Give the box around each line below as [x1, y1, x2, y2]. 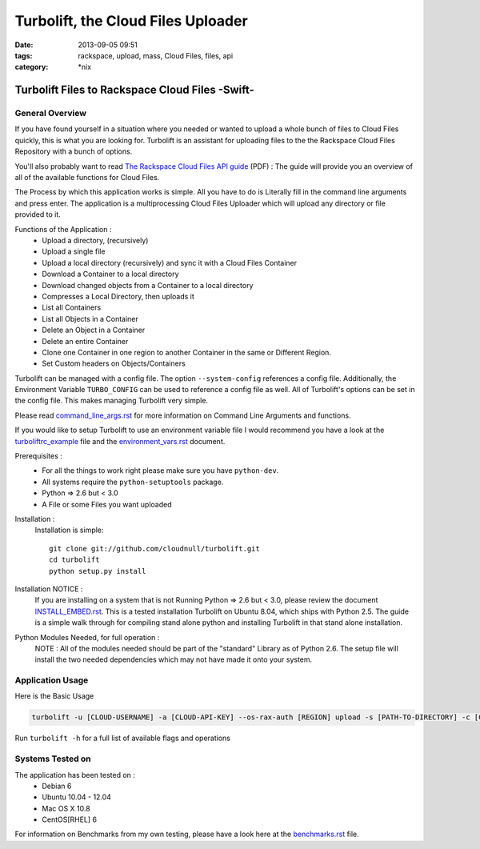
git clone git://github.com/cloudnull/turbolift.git [49, 544, 260, 553]
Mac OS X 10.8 [42, 803, 91, 813]
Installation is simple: [34, 525, 104, 535]
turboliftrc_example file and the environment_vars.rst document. [14, 436, 226, 446]
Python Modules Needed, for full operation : [14, 632, 160, 642]
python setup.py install [49, 567, 146, 575]
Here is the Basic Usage [14, 691, 94, 701]
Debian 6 [42, 781, 72, 791]
